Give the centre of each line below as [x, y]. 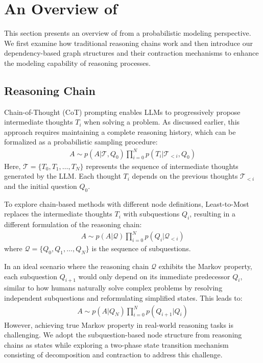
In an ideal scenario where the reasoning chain [77, 266]
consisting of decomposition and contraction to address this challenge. [113, 355]
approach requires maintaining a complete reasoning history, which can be [120, 131]
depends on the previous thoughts [185, 176]
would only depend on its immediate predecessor [154, 276]
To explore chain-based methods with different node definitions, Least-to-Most [127, 203]
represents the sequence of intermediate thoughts [162, 166]
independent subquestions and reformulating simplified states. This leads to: [123, 297]
